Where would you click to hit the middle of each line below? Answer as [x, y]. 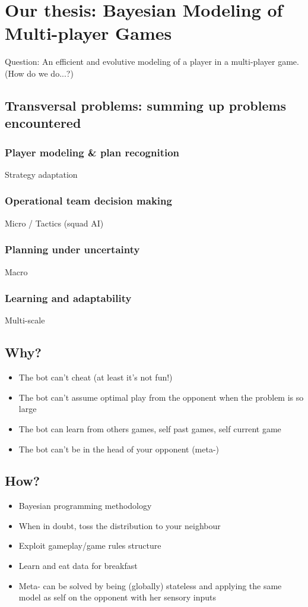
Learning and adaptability [68, 298]
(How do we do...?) [39, 73]
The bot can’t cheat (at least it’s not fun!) [96, 377]
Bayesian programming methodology [85, 506]
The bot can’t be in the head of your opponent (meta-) [119, 449]
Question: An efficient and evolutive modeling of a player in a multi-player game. [152, 62]
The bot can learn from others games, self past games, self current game [150, 428]
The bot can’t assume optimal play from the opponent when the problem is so [161, 397]
